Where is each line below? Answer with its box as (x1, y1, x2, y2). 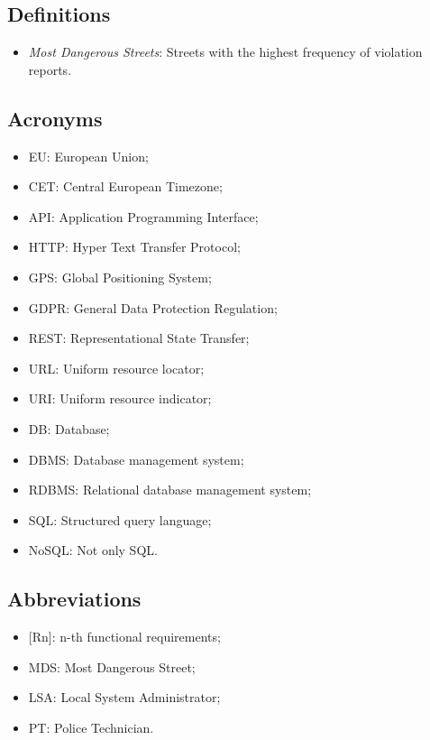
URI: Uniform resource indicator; (28, 389, 212, 408)
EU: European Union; (28, 146, 149, 165)
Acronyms (7, 104, 103, 132)
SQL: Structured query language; (28, 510, 212, 529)
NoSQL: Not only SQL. (28, 541, 158, 560)
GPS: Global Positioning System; (28, 267, 212, 286)
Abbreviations (7, 585, 142, 613)
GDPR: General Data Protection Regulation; (28, 298, 278, 317)
